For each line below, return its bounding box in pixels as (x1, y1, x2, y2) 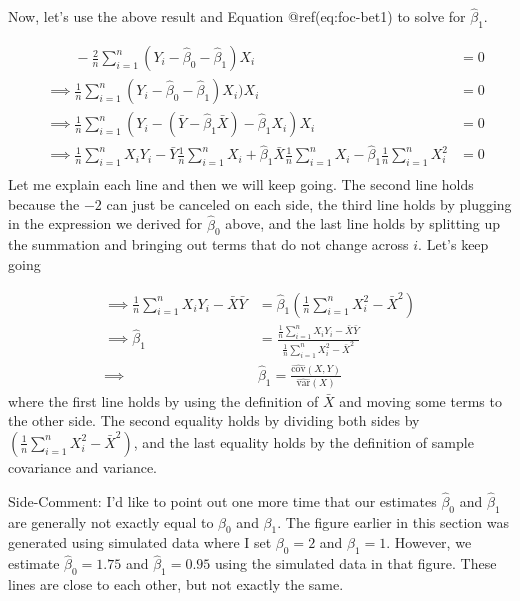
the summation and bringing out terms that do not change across (8, 234, 409, 255)
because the (8, 193, 80, 214)
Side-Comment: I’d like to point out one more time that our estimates (8, 490, 437, 511)
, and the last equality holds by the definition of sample (133, 431, 474, 452)
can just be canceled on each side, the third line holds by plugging (106, 193, 512, 214)
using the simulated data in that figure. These (215, 553, 497, 574)
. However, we (386, 532, 472, 553)
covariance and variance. (8, 456, 158, 477)
